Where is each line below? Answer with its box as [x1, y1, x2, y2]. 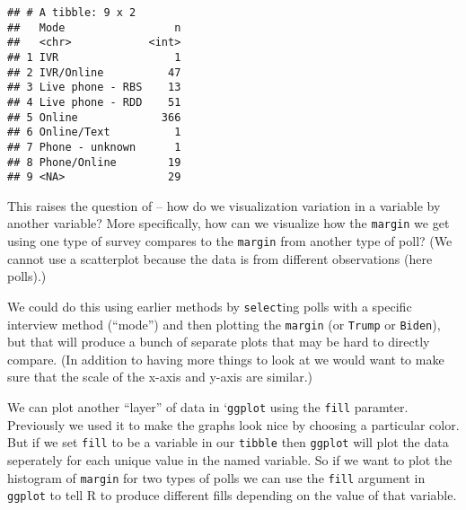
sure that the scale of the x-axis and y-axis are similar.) [7, 367, 312, 386]
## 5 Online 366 [7, 110, 181, 124]
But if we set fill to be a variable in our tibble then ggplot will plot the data [7, 433, 449, 452]
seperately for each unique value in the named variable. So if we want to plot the [7, 450, 453, 469]
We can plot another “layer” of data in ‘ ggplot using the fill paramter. [7, 398, 409, 417]
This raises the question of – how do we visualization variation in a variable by [7, 196, 441, 215]
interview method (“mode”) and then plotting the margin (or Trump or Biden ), [7, 314, 441, 333]
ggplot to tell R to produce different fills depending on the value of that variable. [7, 486, 457, 505]
